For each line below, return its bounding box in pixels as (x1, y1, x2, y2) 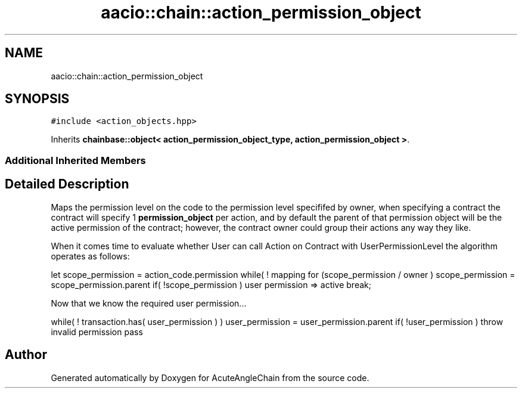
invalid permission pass (51, 326, 143, 337)
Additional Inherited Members (5, 154, 146, 166)
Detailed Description (5, 177, 129, 192)
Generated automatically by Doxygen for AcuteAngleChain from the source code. (51, 372, 369, 383)
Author (5, 347, 47, 363)
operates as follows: (51, 250, 130, 261)
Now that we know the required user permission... (51, 298, 247, 308)
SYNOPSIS (5, 91, 70, 107)
